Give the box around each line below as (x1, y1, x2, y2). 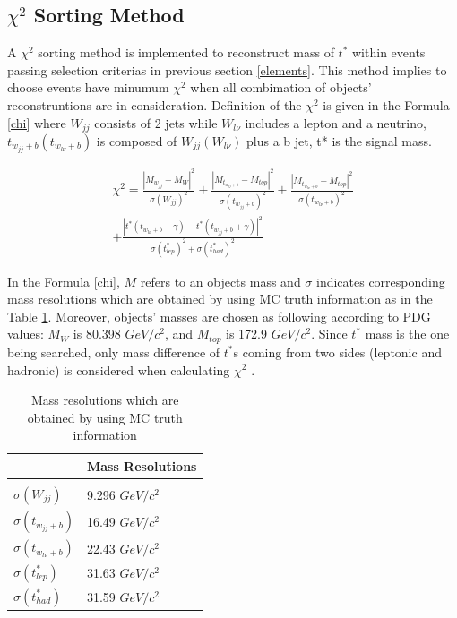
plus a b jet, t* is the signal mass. (246, 132, 432, 150)
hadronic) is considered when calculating (7, 360, 230, 379)
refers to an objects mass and (140, 271, 301, 290)
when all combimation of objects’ (190, 78, 372, 97)
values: (7, 324, 44, 343)
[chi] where (7, 113, 66, 132)
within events (352, 43, 426, 62)
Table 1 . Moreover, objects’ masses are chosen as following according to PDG (7, 306, 431, 325)
